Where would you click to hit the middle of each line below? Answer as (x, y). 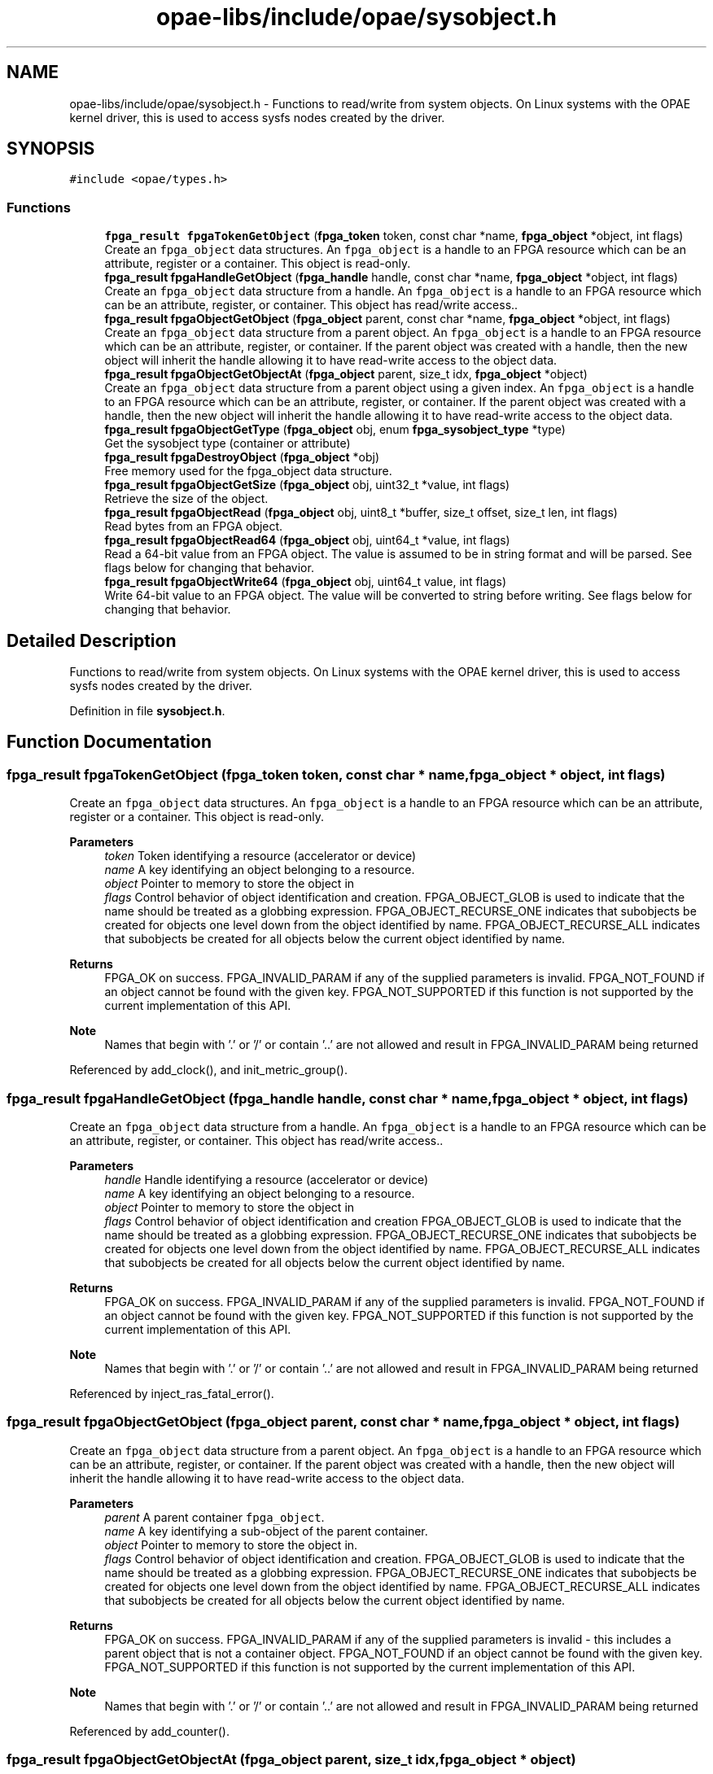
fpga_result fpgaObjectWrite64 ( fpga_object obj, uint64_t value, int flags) (306, 582)
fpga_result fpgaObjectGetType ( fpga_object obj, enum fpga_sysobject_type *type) (335, 430)
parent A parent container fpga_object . (214, 1517)
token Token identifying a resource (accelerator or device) (260, 856)
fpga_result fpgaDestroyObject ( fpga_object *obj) (242, 457)
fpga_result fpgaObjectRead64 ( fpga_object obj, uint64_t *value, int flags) (307, 540)
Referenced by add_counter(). (149, 1731)
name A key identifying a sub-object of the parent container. (266, 1531)
